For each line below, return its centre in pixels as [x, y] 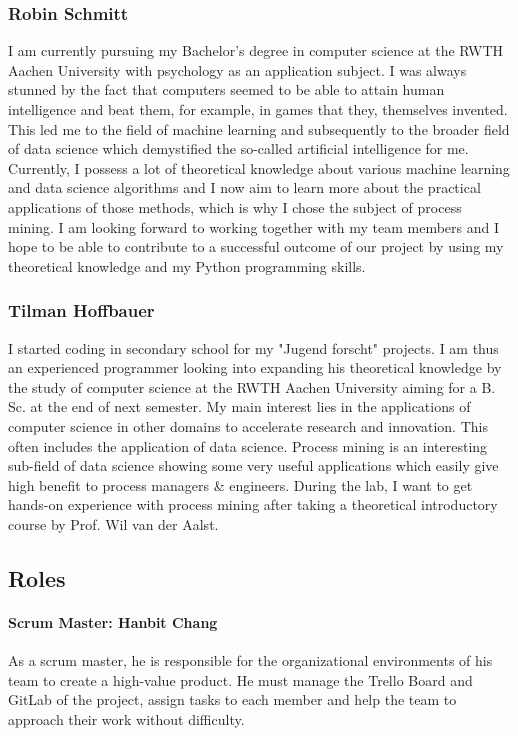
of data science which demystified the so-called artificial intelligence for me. [238, 148]
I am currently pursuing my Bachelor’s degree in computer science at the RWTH [256, 50]
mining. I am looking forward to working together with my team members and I [254, 226]
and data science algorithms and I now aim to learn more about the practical [244, 187]
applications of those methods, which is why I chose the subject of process [235, 206]
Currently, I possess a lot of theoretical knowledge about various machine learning [259, 167]
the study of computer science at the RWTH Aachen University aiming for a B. [252, 386]
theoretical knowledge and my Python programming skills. [187, 265]
